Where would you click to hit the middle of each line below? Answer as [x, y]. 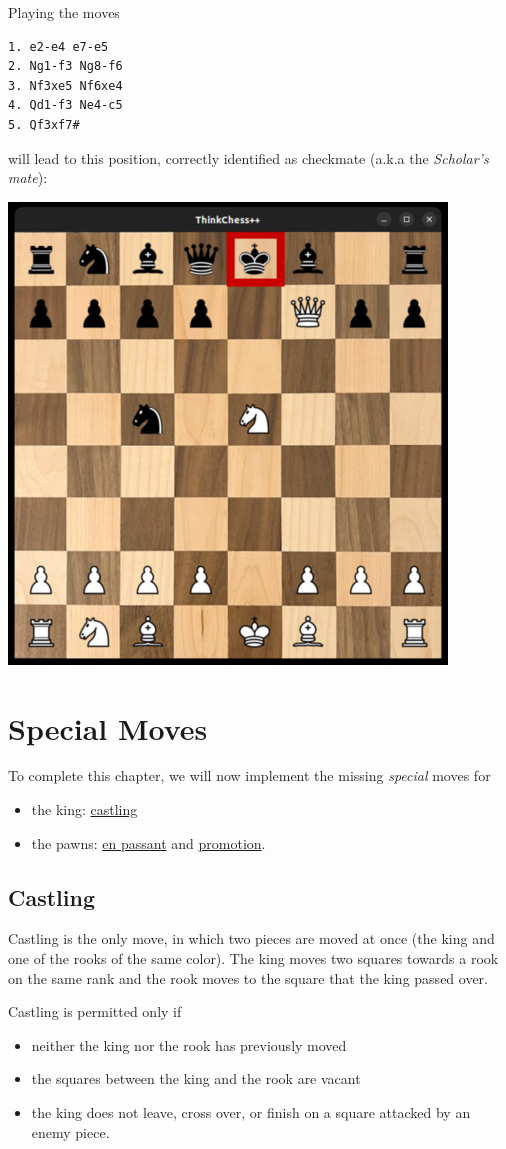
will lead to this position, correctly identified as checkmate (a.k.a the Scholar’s [248, 157]
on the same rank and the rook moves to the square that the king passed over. [248, 977]
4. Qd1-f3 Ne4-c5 [65, 105]
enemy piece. [70, 1131]
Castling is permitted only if [95, 1011]
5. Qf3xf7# [44, 124]
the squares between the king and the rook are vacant [196, 1078]
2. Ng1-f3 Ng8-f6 [65, 66]
